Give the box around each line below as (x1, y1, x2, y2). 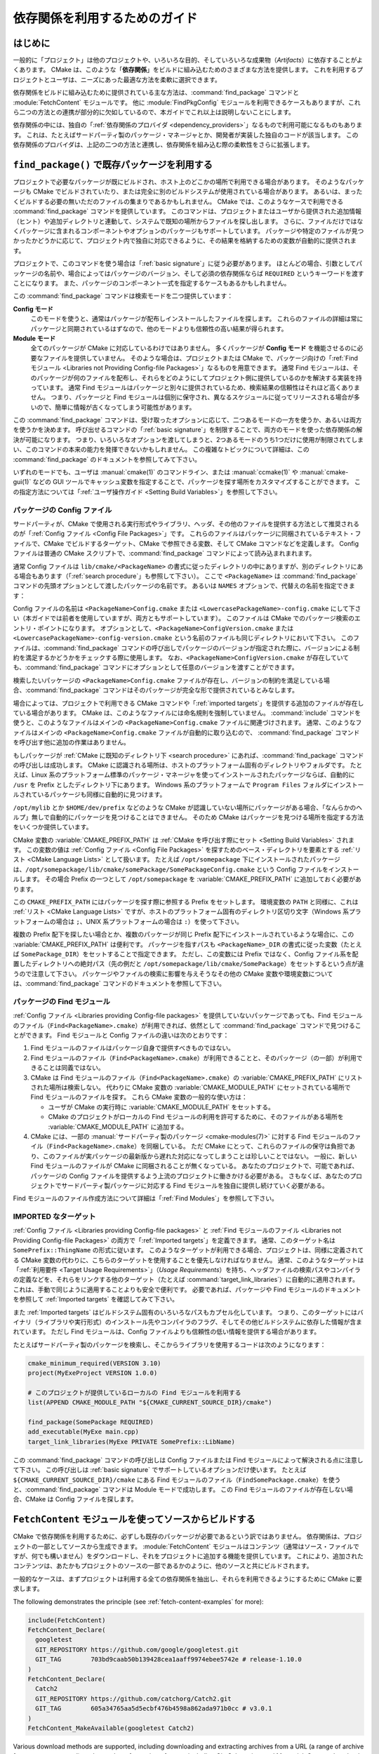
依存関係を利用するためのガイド (13, 11, 198, 26)
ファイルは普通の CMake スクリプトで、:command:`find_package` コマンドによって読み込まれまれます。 (13, 549, 316, 558)
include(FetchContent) (27, 1616, 106, 1624)
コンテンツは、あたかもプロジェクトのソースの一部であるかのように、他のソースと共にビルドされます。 (13, 1562, 313, 1570)
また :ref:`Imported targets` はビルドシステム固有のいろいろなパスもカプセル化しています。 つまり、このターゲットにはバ (13, 1308, 364, 1316)
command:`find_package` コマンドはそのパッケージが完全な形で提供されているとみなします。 (27, 686, 298, 695)
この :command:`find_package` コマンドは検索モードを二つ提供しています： (13, 292, 234, 300)
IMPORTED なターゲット (13, 1212, 96, 1221)
